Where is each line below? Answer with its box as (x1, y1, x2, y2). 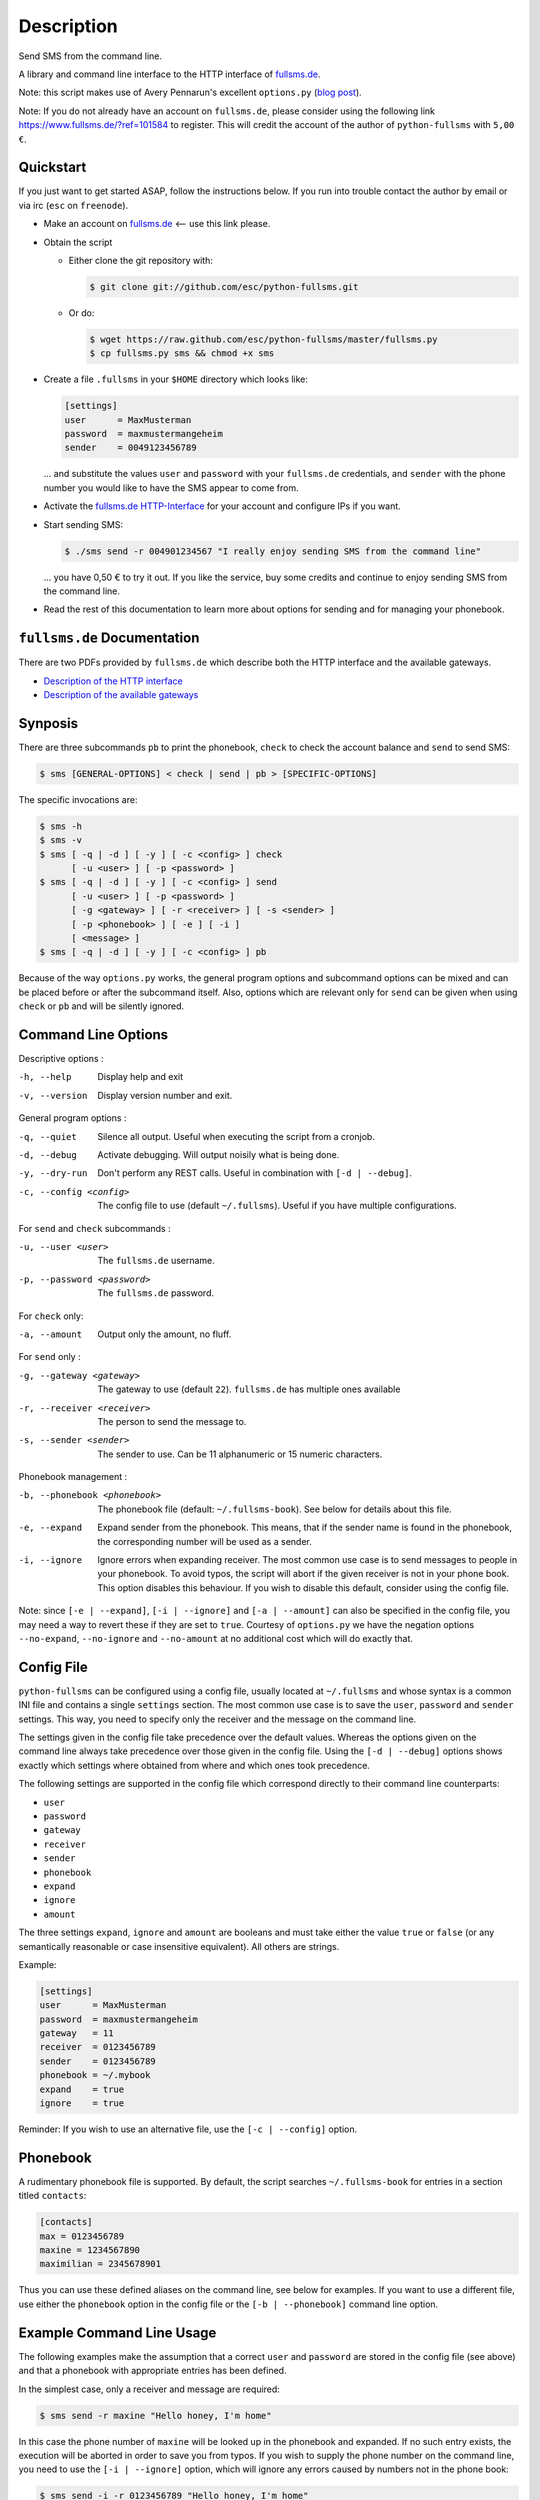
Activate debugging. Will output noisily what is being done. (97, 1149, 340, 1161)
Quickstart (18, 159, 87, 176)
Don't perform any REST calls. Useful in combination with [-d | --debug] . (97, 1167, 413, 1179)
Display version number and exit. (97, 1089, 233, 1101)
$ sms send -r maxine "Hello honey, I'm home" (39, 2410, 272, 2421)
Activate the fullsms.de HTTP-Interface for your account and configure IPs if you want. (43, 500, 402, 512)
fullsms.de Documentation (18, 630, 200, 647)
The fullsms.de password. (97, 1287, 215, 1299)
